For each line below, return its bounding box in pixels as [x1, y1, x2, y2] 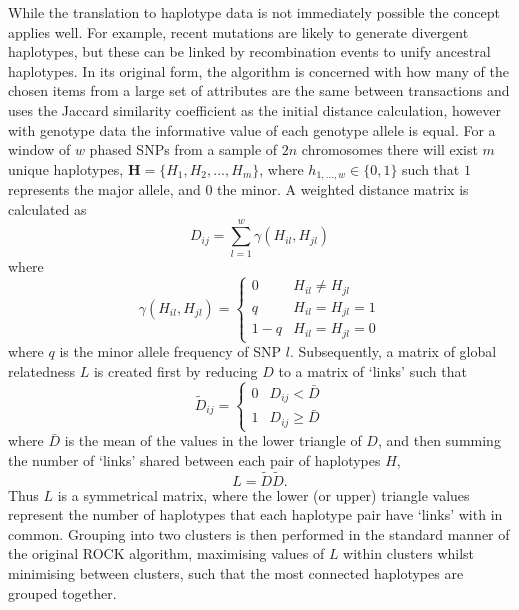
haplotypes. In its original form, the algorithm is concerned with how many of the [8, 60, 509, 81]
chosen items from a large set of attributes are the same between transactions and [8, 80, 510, 101]
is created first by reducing [93, 360, 258, 381]
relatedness [8, 360, 76, 381]
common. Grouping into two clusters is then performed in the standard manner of [8, 523, 510, 544]
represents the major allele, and [8, 179, 201, 200]
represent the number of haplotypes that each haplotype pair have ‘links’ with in [8, 504, 503, 525]
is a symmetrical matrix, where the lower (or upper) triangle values [57, 484, 470, 505]
